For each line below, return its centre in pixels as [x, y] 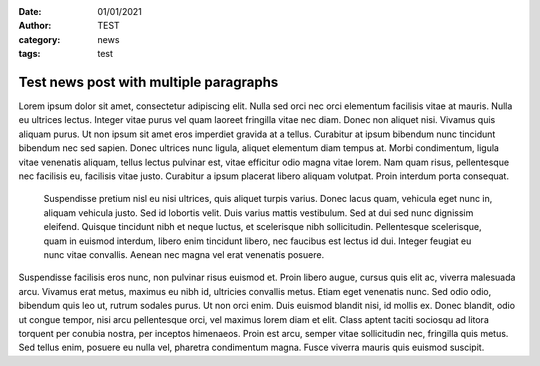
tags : [29, 54]
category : [39, 39]
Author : [35, 26]
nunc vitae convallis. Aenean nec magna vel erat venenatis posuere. [184, 254]
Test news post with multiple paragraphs [148, 81]
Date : [30, 11]
